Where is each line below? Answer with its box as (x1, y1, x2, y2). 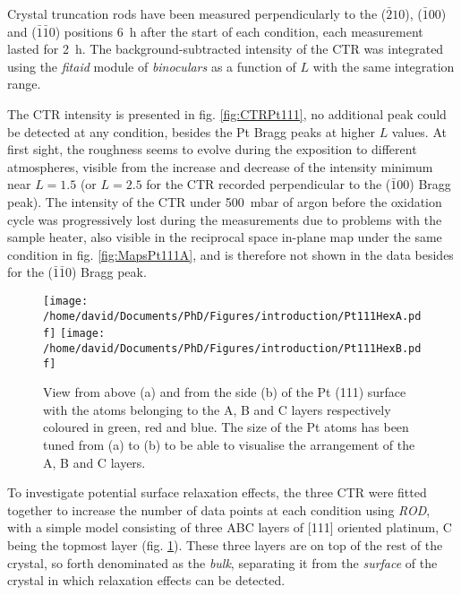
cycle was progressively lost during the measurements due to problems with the (7, 210, 442, 229)
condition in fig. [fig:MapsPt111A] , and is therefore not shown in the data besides (7, 245, 454, 263)
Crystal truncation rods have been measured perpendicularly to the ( (7, 4, 387, 22)
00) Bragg (397, 175, 451, 194)
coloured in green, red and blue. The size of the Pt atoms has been (43, 418, 409, 436)
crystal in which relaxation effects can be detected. (7, 571, 286, 590)
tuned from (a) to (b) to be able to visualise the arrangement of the (43, 435, 415, 453)
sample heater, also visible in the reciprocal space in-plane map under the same (7, 228, 442, 246)
